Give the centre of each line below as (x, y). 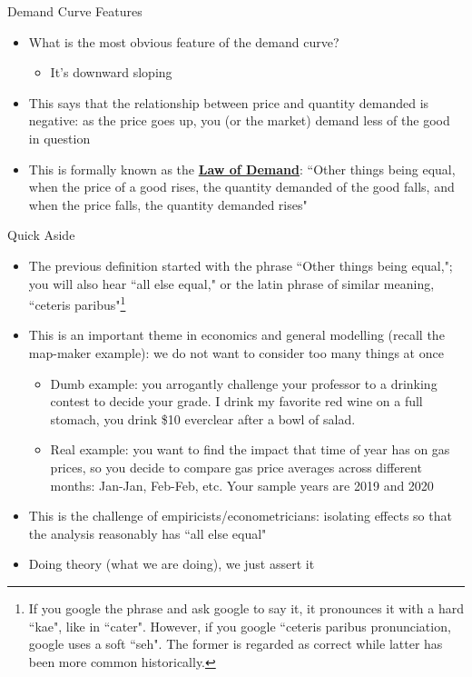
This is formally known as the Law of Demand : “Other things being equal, (242, 169)
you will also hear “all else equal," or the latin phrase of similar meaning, (231, 283)
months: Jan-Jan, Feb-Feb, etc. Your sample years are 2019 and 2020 (242, 485)
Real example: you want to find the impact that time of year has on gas (250, 449)
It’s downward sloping (111, 72)
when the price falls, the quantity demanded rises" (168, 204)
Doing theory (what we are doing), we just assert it (172, 564)
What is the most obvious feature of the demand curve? (184, 41)
